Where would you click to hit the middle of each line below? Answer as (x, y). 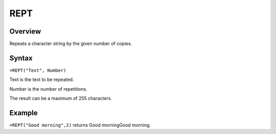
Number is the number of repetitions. (48, 89)
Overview (25, 31)
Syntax (21, 58)
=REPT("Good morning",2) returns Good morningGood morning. (80, 125)
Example (24, 113)
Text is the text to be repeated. (42, 79)
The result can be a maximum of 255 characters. (61, 98)
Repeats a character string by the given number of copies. (71, 44)
